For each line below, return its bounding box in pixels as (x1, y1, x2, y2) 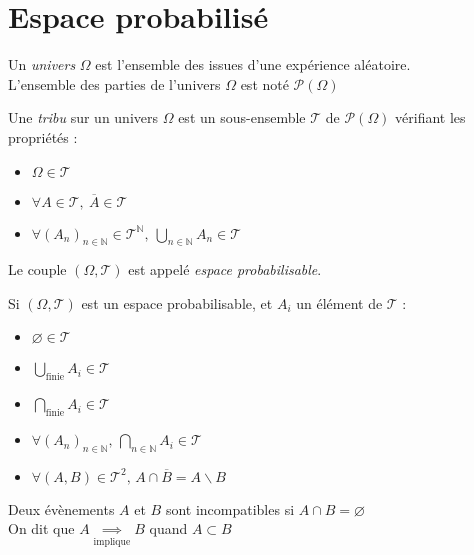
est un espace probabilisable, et (81, 292, 273, 313)
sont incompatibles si (165, 498, 295, 519)
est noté (240, 73, 289, 94)
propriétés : (8, 126, 78, 147)
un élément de (296, 292, 383, 313)
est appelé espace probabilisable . (128, 259, 322, 280)
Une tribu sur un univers (8, 107, 159, 128)
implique (93, 536, 131, 547)
